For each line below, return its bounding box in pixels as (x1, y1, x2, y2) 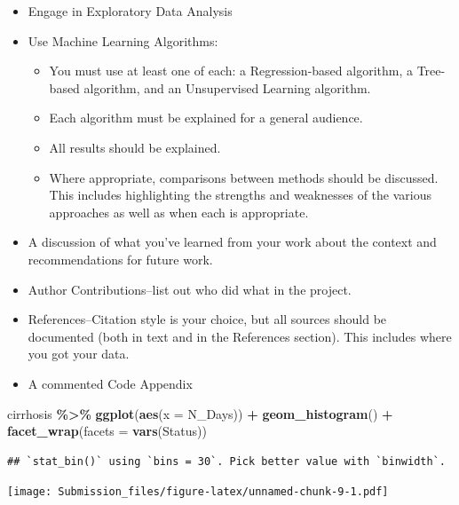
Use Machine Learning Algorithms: (28, 31, 218, 50)
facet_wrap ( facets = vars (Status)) (7, 422, 207, 440)
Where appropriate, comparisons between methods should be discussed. (49, 168, 439, 186)
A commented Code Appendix (28, 374, 193, 392)
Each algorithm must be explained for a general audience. (49, 108, 363, 127)
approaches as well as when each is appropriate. (49, 202, 309, 221)
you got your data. (28, 344, 130, 363)
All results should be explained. (49, 138, 221, 156)
